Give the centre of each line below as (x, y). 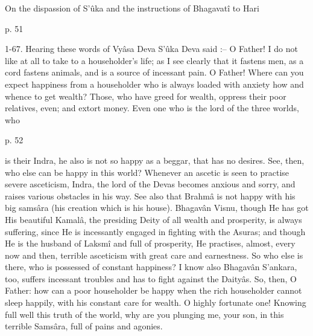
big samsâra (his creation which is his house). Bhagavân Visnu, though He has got (157, 208)
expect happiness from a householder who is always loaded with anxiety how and (154, 84)
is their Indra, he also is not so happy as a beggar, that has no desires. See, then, (155, 160)
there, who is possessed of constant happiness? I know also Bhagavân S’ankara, (151, 267)
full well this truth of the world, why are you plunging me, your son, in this (144, 314)
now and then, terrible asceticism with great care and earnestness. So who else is (154, 255)
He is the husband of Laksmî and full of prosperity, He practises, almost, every (150, 243)
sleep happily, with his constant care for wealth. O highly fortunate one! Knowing (156, 302)
